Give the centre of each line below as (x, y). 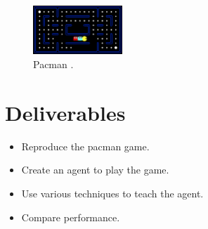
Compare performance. (71, 217)
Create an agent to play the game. (95, 170)
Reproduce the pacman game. (85, 146)
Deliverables (65, 112)
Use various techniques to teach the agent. (112, 193)
